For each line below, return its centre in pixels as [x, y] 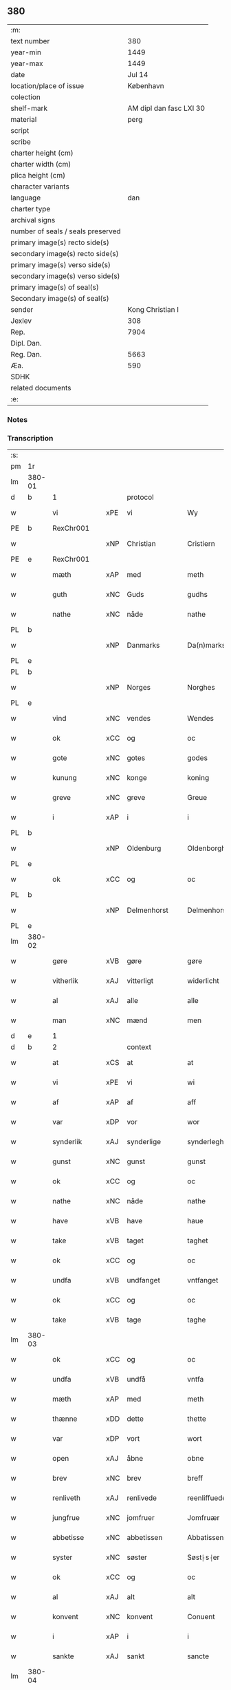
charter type [31, 209]
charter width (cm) [41, 164]
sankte [63, 1656]
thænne [65, 1419]
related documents [41, 388]
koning [198, 778]
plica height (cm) [38, 175]
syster [63, 1557]
